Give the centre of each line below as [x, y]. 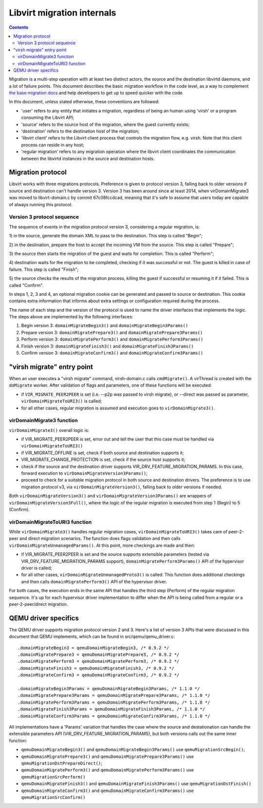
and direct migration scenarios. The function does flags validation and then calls [100, 539]
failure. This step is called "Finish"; [44, 269]
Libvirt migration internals [63, 13]
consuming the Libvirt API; [48, 117]
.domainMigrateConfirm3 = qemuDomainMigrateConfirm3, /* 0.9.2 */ [99, 675]
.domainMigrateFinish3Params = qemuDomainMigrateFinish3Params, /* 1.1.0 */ [112, 709]
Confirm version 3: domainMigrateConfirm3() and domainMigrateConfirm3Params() [112, 353]
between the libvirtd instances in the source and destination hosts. [88, 158]
